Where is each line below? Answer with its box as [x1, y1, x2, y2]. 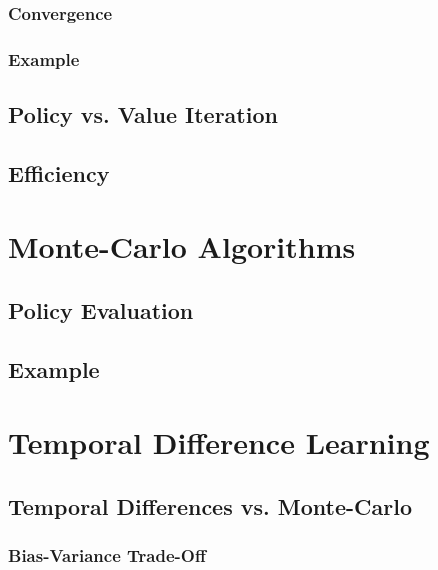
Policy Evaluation [8, 295, 194, 326]
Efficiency [8, 157, 110, 188]
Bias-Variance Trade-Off [8, 543, 206, 568]
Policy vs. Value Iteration [8, 99, 278, 130]
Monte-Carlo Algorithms [8, 226, 356, 267]
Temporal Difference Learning [8, 422, 430, 463]
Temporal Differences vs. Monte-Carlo [8, 490, 412, 521]
